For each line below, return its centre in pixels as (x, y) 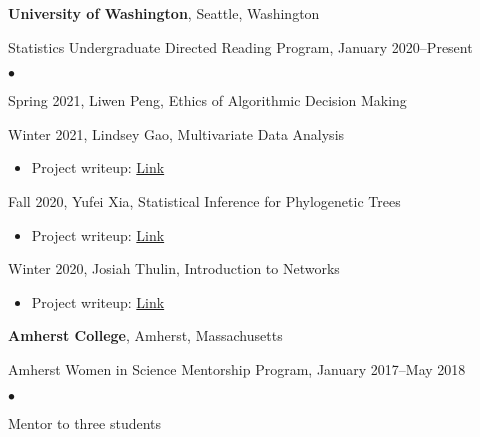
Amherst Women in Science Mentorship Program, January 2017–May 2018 (237, 368)
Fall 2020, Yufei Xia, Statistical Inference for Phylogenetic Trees (204, 200)
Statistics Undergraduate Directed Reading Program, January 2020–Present (240, 46)
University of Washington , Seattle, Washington (164, 13)
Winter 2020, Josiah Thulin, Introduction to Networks (174, 268)
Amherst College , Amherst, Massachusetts (145, 335)
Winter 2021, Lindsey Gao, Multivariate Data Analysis (176, 133)
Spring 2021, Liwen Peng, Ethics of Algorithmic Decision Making (207, 100)
